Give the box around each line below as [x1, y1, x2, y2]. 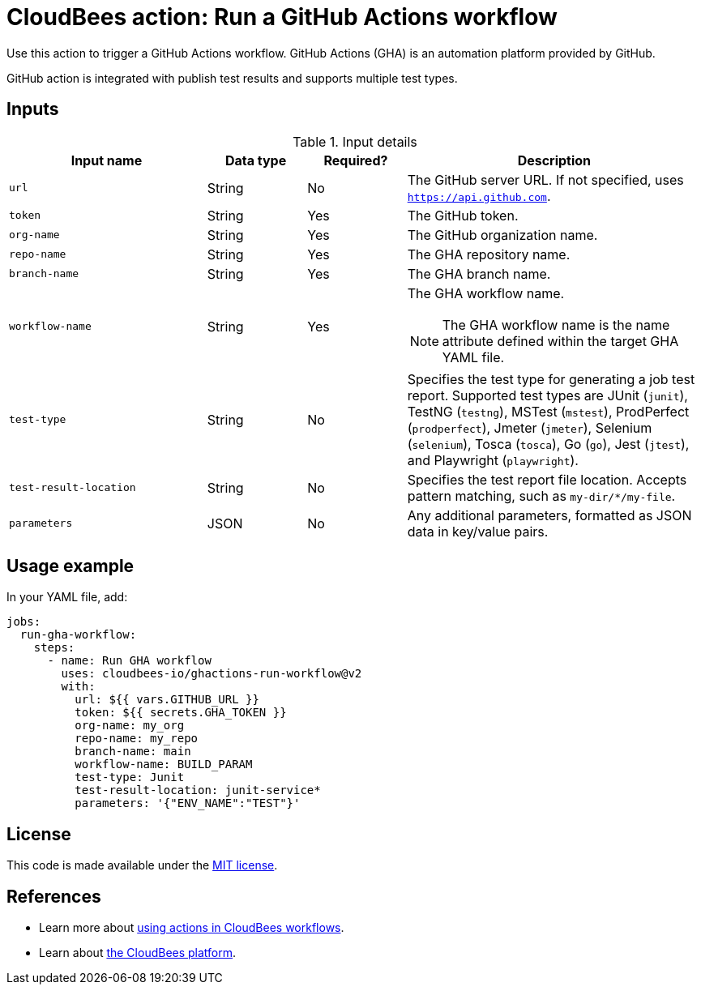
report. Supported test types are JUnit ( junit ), [407, 387, 688, 404]
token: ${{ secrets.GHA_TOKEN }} [75, 706, 287, 720]
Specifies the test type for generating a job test [407, 370, 695, 387]
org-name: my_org [75, 719, 185, 733]
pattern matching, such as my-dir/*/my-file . [407, 487, 676, 504]
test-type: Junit [75, 771, 185, 784]
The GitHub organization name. [407, 226, 598, 243]
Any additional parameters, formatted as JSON [407, 506, 692, 523]
